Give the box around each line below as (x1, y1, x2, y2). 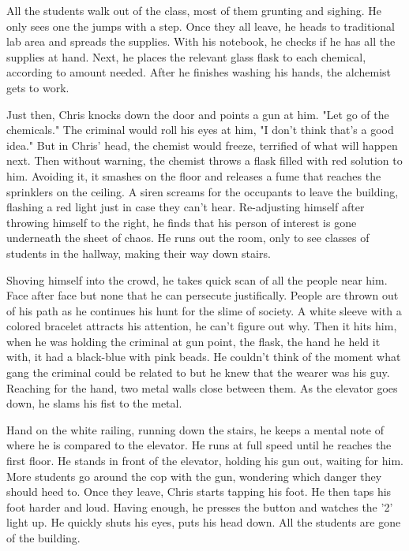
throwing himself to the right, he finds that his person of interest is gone (6, 214, 357, 230)
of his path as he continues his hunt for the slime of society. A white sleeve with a (6, 302, 402, 318)
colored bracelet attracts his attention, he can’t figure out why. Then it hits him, (6, 318, 397, 334)
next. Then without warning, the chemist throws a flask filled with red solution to (6, 152, 403, 169)
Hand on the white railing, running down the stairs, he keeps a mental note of (6, 421, 384, 437)
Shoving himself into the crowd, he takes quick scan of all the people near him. (6, 271, 388, 288)
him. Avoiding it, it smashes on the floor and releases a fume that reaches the (6, 167, 381, 184)
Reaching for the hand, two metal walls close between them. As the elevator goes (6, 379, 398, 396)
